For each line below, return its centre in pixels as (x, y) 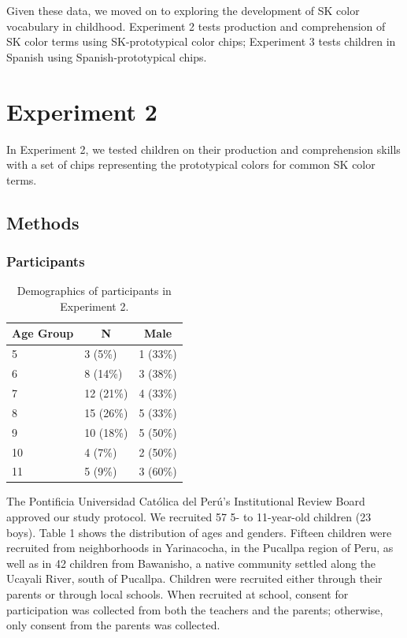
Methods (43, 222)
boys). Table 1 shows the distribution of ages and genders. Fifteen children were (199, 532)
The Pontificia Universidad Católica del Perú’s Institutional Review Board (186, 501)
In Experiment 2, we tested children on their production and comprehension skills (203, 149)
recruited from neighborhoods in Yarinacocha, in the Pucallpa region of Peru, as (200, 548)
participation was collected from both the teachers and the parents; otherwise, (195, 609)
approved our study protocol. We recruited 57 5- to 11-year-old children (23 (189, 517)
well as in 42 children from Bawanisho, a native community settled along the (191, 563)
